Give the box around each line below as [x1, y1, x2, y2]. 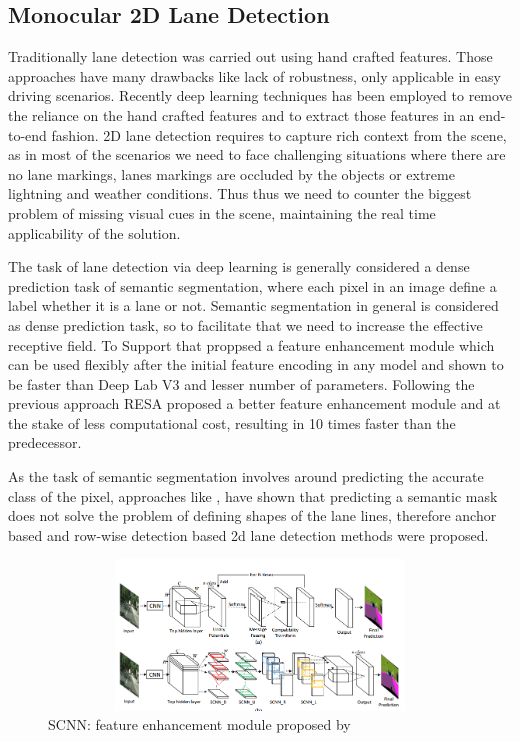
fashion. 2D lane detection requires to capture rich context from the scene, [51, 124, 507, 145]
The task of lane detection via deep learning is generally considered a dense [8, 256, 470, 277]
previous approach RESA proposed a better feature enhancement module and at [8, 393, 501, 414]
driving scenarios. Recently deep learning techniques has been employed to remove [8, 85, 512, 106]
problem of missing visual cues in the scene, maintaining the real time [8, 202, 436, 223]
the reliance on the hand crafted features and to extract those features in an [8, 104, 475, 125]
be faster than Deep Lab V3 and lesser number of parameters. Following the [8, 373, 475, 394]
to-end [8, 124, 47, 145]
